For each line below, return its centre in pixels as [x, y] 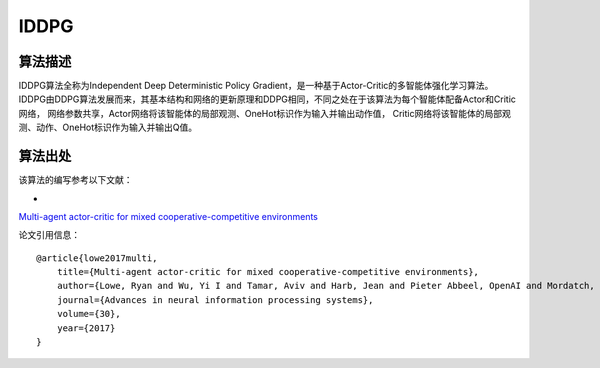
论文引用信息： [49, 235]
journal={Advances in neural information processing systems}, [215, 299]
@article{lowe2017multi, [97, 258]
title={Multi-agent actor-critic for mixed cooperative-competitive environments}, [268, 272]
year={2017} [86, 328]
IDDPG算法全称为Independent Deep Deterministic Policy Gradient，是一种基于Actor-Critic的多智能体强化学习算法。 [256, 86]
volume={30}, [88, 314]
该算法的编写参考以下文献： [75, 180]
